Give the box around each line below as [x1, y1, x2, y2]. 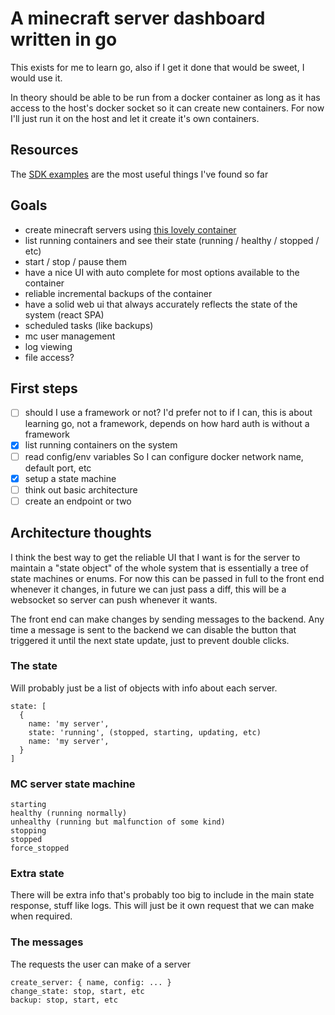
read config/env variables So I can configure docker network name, [24, 450, 304, 462]
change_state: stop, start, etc [10, 986, 145, 996]
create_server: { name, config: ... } [10, 977, 172, 987]
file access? [24, 351, 75, 363]
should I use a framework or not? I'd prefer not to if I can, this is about [24, 407, 313, 419]
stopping [10, 826, 47, 836]
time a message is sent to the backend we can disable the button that [10, 623, 297, 636]
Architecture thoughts [10, 525, 152, 542]
